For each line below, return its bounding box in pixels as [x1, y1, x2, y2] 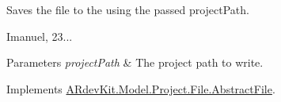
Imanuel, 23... [6, 27, 73, 44]
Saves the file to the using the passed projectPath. [6, 2, 249, 17]
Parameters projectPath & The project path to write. [6, 54, 264, 71]
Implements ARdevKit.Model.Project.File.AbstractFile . [6, 80, 275, 97]
